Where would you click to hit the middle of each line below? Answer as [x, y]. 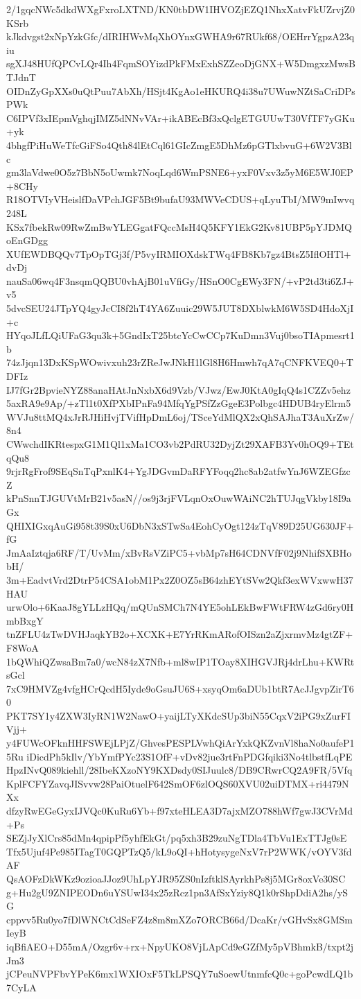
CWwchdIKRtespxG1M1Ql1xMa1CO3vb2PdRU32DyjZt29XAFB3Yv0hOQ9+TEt [180, 444]
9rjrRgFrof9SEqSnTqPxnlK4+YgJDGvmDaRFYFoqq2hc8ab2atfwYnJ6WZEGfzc [178, 471]
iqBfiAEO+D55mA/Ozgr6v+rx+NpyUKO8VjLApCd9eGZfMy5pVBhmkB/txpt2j [180, 946]
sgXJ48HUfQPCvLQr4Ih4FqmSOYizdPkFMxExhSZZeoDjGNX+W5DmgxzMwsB [181, 63]
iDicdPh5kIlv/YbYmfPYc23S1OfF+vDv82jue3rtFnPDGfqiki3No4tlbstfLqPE [190, 756]
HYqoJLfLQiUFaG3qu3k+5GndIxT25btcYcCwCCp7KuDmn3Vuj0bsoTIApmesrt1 [180, 335]
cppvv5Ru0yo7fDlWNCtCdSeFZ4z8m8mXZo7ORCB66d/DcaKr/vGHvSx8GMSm [179, 919]
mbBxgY [25, 620]
